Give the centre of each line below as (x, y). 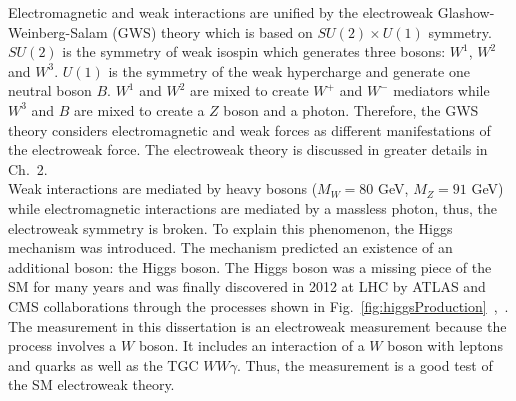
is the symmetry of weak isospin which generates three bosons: (254, 51)
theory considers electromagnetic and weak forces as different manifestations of (249, 129)
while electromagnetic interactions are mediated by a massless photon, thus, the (252, 207)
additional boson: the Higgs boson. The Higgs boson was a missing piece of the (250, 266)
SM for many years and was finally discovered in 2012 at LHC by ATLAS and (247, 286)
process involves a (62, 345)
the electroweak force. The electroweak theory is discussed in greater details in (248, 149)
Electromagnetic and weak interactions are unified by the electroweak (221, 12)
